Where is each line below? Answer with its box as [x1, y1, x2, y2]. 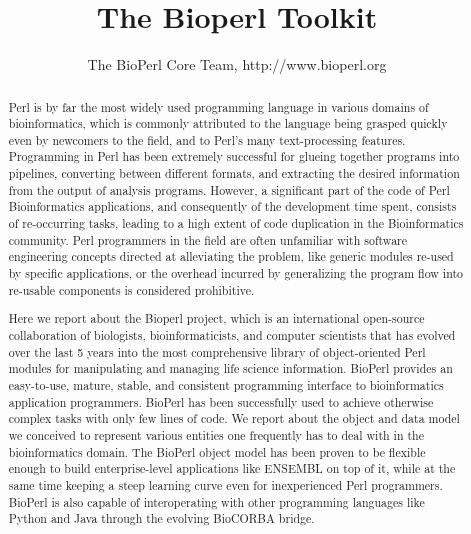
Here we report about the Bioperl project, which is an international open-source [8, 310, 425, 327]
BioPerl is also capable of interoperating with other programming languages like [8, 493, 425, 510]
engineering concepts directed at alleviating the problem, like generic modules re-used [8, 248, 454, 265]
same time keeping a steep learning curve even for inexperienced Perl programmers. [8, 476, 443, 493]
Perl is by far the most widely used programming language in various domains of [8, 98, 429, 115]
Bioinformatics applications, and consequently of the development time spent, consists [8, 198, 457, 215]
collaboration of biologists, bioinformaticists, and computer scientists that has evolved [8, 326, 456, 343]
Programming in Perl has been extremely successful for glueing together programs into [8, 148, 460, 165]
